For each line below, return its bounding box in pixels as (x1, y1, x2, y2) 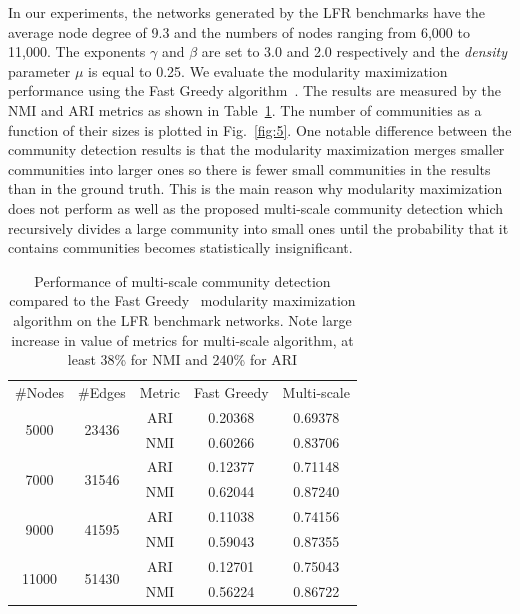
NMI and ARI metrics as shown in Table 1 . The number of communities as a (8, 99, 482, 120)
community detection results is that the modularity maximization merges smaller (8, 139, 505, 160)
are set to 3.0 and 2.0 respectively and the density (201, 41, 508, 62)
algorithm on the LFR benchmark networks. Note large (13, 309, 352, 330)
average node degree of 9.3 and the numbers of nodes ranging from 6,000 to (8, 21, 470, 42)
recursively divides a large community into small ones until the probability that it (8, 217, 509, 238)
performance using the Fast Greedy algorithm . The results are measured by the (8, 80, 501, 101)
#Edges (78, 381, 126, 402)
